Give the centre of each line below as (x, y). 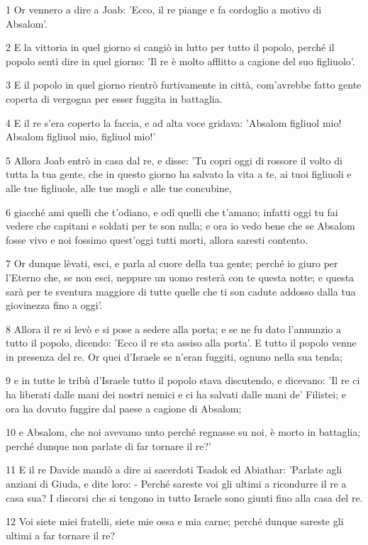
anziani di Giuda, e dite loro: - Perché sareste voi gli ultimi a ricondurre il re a (176, 484)
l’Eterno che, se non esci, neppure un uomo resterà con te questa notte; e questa (180, 277)
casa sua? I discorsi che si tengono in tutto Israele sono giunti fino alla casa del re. (184, 497)
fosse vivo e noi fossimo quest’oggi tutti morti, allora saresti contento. (157, 239)
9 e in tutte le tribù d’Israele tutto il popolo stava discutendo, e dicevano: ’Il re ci (183, 380)
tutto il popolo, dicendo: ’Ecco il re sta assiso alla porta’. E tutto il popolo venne (181, 343)
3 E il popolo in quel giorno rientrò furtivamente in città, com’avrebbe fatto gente (184, 85)
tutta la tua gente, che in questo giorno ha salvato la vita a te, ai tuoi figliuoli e (179, 174)
